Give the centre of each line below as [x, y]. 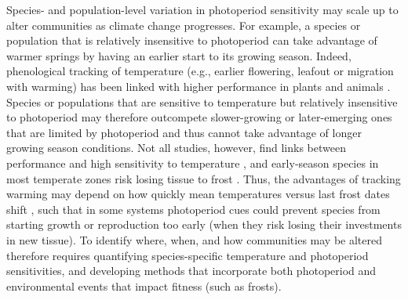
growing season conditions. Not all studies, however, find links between [176, 148]
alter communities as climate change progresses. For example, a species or [184, 25]
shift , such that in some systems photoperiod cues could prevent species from [193, 209]
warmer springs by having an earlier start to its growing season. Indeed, [179, 55]
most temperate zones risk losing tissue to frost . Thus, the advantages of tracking [204, 178]
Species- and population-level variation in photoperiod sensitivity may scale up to [202, 9]
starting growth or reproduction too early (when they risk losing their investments [204, 224]
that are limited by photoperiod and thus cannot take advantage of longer [184, 132]
